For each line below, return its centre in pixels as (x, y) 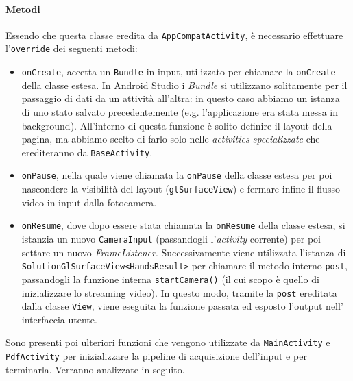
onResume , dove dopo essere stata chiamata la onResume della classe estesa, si (183, 225)
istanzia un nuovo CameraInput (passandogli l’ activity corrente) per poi (171, 238)
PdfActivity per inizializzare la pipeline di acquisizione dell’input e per (156, 356)
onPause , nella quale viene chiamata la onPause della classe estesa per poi (177, 175)
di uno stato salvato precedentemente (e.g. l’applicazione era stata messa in (180, 111)
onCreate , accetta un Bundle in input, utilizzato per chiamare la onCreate (179, 72)
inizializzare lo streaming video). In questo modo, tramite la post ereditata (179, 292)
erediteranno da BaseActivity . (87, 152)
